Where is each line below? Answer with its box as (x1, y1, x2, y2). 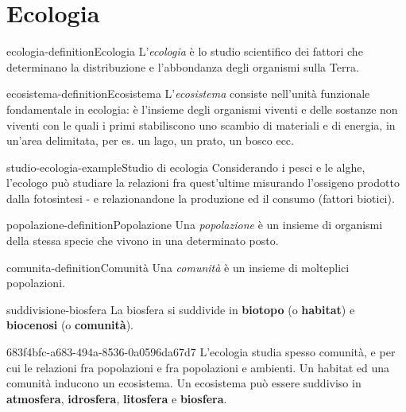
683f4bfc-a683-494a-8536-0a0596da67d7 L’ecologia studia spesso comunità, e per (6, 344, 396, 360)
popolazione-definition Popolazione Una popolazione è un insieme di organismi (6, 216, 383, 233)
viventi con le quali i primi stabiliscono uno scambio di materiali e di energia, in (6, 116, 396, 133)
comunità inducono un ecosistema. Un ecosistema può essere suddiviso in (6, 375, 362, 391)
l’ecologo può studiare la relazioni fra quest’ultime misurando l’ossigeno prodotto (6, 174, 400, 191)
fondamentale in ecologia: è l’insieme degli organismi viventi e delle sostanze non (6, 100, 398, 117)
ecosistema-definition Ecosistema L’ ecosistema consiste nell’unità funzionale (6, 85, 370, 102)
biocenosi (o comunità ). (6, 317, 134, 333)
